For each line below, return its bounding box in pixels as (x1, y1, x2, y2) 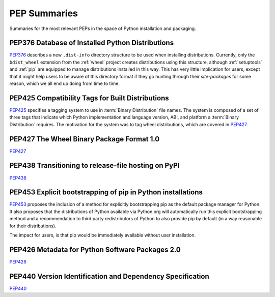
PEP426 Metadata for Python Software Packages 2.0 (9, 245, 181, 254)
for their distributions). (9, 223, 57, 229)
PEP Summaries (9, 8, 78, 19)
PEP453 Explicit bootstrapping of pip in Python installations (9, 188, 203, 197)
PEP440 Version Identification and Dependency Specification (9, 272, 209, 281)
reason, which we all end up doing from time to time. (9, 80, 120, 86)
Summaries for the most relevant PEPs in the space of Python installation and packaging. (9, 25, 196, 32)
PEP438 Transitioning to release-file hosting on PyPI (9, 161, 180, 170)
